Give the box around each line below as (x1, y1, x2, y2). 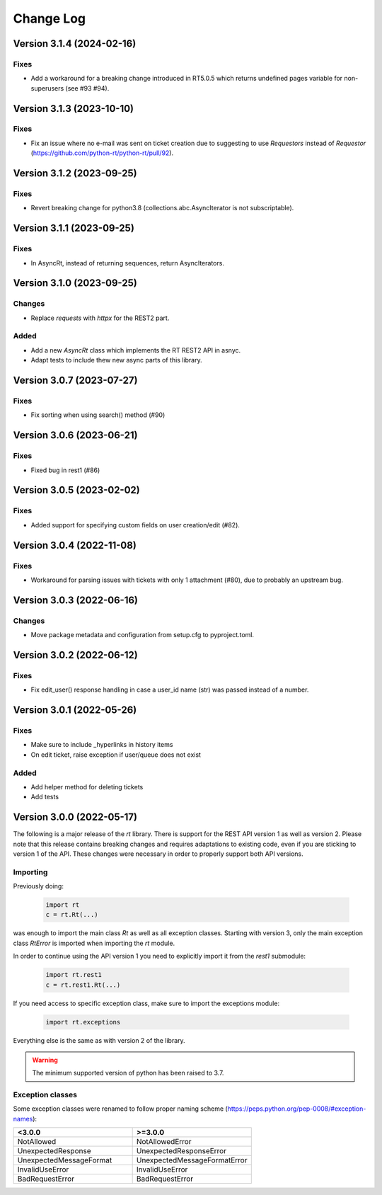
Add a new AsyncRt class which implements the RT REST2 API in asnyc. (30, 345, 241, 354)
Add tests (30, 793, 59, 801)
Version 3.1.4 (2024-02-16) (13, 38, 137, 50)
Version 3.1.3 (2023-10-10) (13, 103, 134, 115)
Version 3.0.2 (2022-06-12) (13, 648, 138, 661)
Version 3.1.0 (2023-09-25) (13, 277, 137, 290)
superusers (30, 84, 64, 92)
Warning (32, 1056, 58, 1064)
